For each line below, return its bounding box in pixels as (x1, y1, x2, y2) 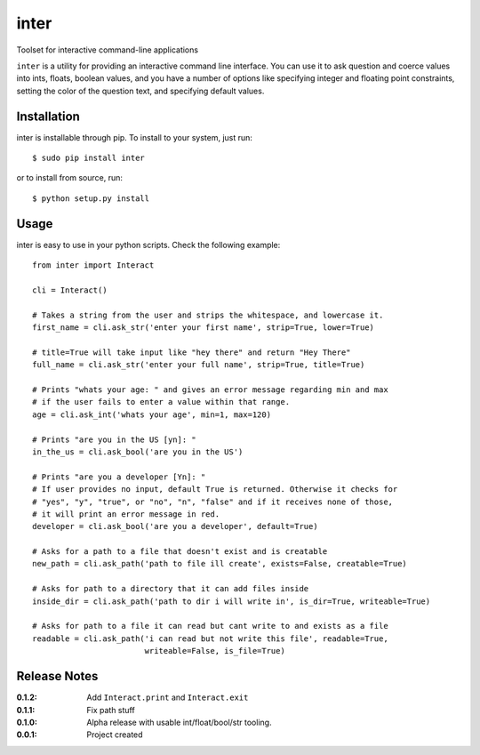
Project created (86, 729, 143, 740)
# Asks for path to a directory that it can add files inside (32, 583, 309, 594)
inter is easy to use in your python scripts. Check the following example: (16, 239, 281, 250)
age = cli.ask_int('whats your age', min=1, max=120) (32, 409, 271, 420)
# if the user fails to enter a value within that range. (32, 397, 291, 407)
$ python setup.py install (32, 193, 150, 204)
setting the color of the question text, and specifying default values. (16, 85, 265, 96)
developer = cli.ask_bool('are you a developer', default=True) (32, 521, 319, 532)
